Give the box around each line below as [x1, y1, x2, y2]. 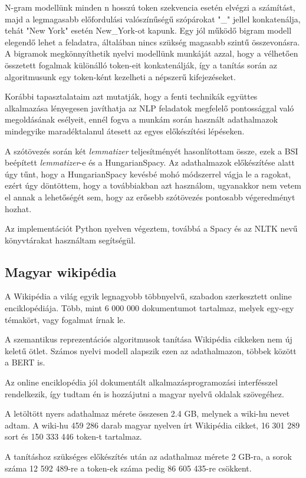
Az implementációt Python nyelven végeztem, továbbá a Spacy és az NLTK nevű [5, 222, 298, 235]
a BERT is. [5, 356, 45, 368]
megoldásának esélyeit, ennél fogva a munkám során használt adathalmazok [5, 113, 278, 126]
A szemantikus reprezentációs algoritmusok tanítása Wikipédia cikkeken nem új [5, 333, 292, 345]
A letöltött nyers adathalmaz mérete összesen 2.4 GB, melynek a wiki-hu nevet [5, 407, 290, 420]
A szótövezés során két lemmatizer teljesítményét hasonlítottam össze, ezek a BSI [5, 144, 298, 157]
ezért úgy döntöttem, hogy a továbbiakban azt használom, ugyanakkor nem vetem [5, 179, 301, 192]
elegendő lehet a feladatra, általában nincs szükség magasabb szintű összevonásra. [5, 35, 300, 48]
